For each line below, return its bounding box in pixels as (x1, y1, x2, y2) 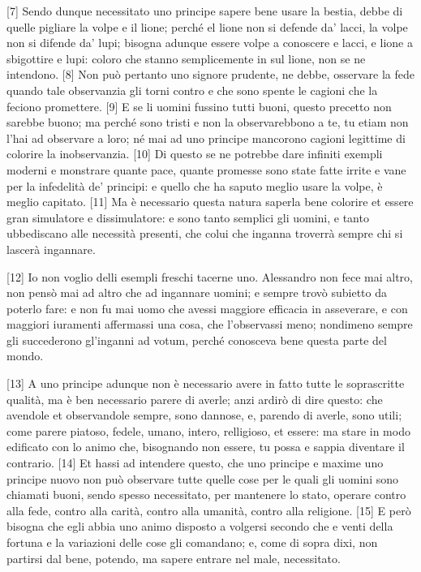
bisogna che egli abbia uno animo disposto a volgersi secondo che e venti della (6, 518, 393, 535)
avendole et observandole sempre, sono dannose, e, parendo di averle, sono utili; (6, 406, 402, 424)
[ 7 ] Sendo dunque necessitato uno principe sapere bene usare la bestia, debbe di (6, 2, 403, 19)
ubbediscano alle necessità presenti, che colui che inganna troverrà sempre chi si (6, 225, 403, 242)
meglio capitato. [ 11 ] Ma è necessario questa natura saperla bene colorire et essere (6, 193, 414, 210)
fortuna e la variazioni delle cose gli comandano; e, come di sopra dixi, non (6, 534, 378, 550)
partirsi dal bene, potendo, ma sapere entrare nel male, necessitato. (6, 549, 341, 566)
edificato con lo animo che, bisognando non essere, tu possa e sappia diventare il (6, 438, 405, 455)
